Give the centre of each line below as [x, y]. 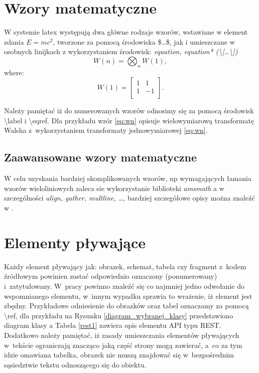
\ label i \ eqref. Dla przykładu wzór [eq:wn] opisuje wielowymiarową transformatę [129, 120]
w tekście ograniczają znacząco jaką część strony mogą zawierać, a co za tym [123, 345]
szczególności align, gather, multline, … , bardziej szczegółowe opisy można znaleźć [129, 198]
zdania [14, 41]
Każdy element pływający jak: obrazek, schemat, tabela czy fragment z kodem [125, 266]
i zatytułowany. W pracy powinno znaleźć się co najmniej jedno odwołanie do [124, 286]
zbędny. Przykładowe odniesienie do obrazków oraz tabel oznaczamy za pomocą [126, 306]
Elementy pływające [75, 242]
